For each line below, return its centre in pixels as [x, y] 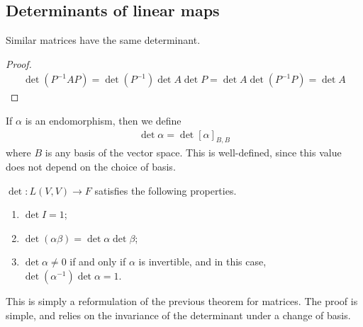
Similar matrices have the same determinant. [103, 40]
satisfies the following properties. [166, 190]
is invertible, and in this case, [202, 262]
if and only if [98, 262]
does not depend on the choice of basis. [91, 167]
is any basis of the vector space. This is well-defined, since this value [193, 153]
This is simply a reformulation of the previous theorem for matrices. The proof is [182, 301]
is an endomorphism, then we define [103, 121]
